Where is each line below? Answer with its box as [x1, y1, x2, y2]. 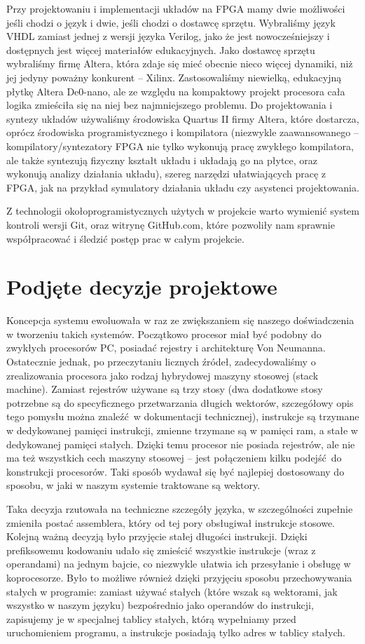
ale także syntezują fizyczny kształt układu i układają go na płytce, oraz [6, 152, 318, 167]
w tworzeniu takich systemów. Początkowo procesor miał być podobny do [6, 326, 322, 341]
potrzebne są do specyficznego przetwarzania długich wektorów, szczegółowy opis [6, 395, 354, 410]
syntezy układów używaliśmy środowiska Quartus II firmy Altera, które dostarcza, [6, 111, 359, 126]
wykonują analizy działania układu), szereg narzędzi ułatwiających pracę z [6, 166, 326, 181]
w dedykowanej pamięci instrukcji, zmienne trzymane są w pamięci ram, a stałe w [6, 422, 358, 437]
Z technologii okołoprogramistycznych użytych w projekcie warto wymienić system [6, 203, 359, 218]
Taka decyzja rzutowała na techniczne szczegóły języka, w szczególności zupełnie [6, 501, 353, 516]
